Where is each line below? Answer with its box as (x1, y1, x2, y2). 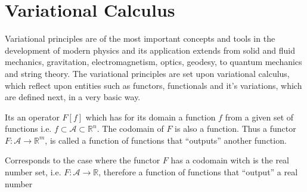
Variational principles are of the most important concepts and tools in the (5, 32, 275, 45)
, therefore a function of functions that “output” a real (98, 166, 298, 178)
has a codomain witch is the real (170, 154, 289, 166)
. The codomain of (97, 122, 164, 135)
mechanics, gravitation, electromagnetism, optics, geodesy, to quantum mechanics (5, 55, 302, 68)
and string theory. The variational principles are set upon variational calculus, (5, 67, 290, 79)
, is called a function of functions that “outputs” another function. (45, 134, 287, 146)
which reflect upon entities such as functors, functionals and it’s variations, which (5, 79, 302, 91)
